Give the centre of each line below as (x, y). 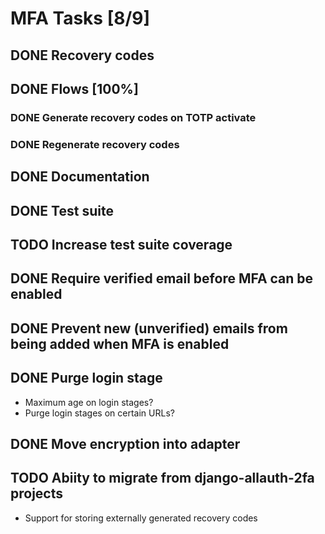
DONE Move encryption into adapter (125, 443)
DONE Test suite (62, 210)
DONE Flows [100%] (74, 88)
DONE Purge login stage (86, 378)
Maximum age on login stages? (89, 402)
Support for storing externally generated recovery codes (141, 518)
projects (37, 493)
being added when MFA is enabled (120, 343)
